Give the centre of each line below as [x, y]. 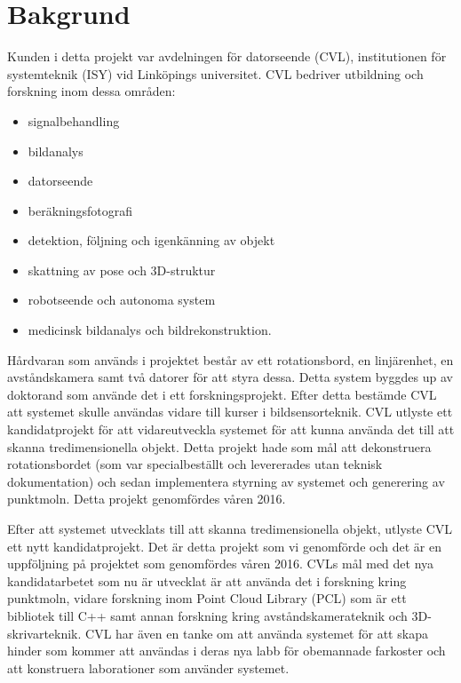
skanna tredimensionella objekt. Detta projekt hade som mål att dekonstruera [219, 446]
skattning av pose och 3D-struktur [122, 270]
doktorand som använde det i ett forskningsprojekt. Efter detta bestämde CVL [222, 394]
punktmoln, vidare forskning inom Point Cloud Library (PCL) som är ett [207, 598]
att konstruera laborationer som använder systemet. [148, 667]
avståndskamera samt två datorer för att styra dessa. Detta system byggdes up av [230, 377]
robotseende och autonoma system [122, 300]
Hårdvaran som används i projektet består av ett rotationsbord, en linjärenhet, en [230, 359]
